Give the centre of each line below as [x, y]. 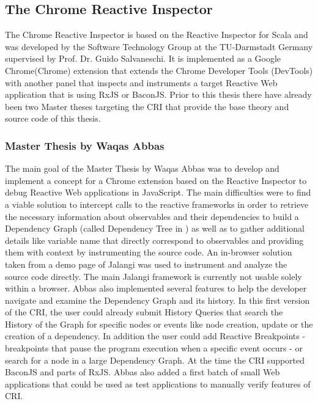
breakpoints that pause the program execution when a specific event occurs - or [154, 348]
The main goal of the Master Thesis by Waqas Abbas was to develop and [142, 168]
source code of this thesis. [53, 118]
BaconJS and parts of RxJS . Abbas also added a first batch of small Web [142, 372]
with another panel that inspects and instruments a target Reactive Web [141, 82]
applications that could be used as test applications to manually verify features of [158, 384]
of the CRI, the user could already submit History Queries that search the [144, 312]
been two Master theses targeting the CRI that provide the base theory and [147, 106]
